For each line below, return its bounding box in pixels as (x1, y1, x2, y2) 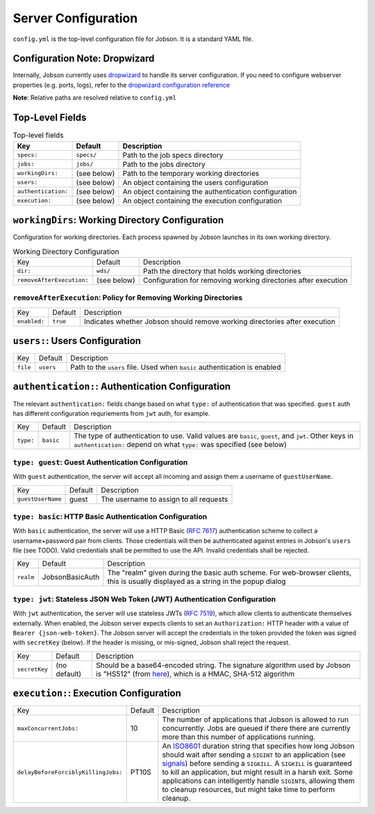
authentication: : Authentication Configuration (12, 381, 231, 393)
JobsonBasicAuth (42, 572, 100, 582)
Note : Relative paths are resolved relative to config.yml (12, 94, 177, 102)
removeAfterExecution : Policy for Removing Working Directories (12, 293, 243, 302)
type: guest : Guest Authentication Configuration (12, 457, 188, 467)
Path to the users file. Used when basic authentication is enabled (70, 362, 281, 372)
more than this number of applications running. (162, 732, 316, 742)
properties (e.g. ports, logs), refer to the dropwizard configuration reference (12, 81, 231, 89)
